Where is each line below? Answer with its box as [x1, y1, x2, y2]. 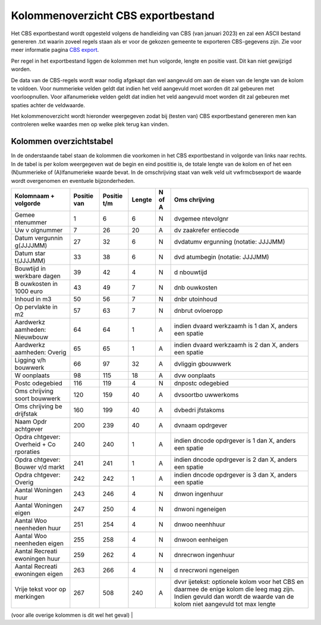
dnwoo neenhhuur [174, 520, 226, 528]
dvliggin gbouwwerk [174, 359, 231, 368]
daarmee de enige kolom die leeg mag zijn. [174, 584, 295, 593]
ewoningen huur [14, 554, 61, 562]
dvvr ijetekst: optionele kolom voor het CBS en [174, 577, 304, 586]
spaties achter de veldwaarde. [11, 101, 86, 108]
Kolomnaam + [14, 191, 55, 200]
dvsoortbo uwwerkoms [174, 390, 239, 399]
